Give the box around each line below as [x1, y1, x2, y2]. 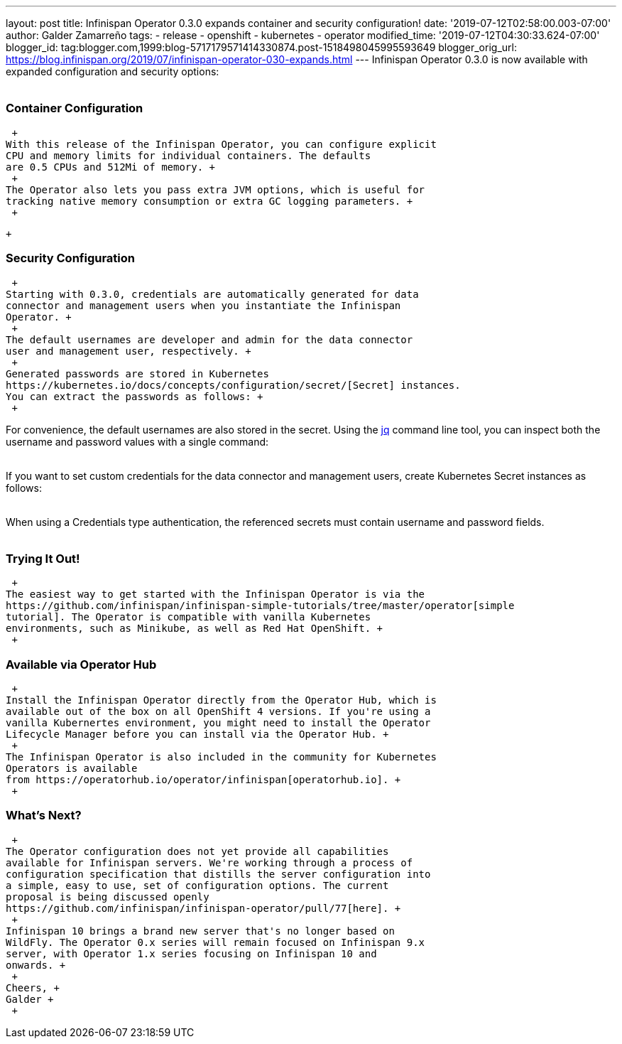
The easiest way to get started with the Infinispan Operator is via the [6, 588, 425, 601]
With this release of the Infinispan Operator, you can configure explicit [6, 138, 437, 150]
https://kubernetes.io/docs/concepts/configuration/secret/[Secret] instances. [6, 379, 461, 391]
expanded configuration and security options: [6, 65, 219, 77]
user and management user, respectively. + [6, 345, 251, 357]
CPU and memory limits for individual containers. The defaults [6, 149, 371, 161]
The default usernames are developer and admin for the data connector [6, 333, 413, 345]
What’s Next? [6, 808, 82, 823]
